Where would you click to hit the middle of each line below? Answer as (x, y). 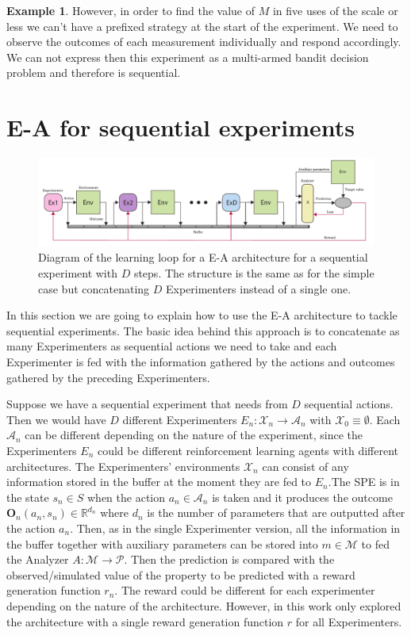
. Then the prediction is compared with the (229, 559)
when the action (127, 497)
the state (28, 497)
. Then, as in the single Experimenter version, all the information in (235, 528)
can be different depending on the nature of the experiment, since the (194, 435)
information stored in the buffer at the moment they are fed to (159, 482)
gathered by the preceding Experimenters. (108, 377)
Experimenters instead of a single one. (258, 288)
